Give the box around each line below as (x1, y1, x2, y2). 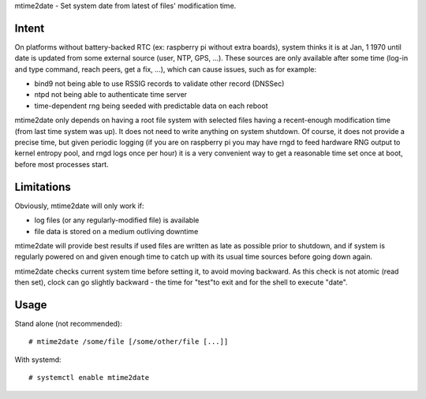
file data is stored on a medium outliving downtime (34, 226, 199, 236)
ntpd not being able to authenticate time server (34, 90, 188, 99)
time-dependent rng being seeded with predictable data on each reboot (34, 101, 268, 110)
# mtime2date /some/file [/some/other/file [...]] (28, 337, 229, 346)
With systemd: (14, 355, 62, 364)
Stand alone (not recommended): (14, 319, 122, 328)
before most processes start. (14, 159, 110, 169)
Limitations (14, 180, 71, 193)
